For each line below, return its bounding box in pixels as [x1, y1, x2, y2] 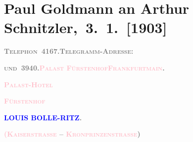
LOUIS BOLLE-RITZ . [4, 112, 82, 122]
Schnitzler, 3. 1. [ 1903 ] [4, 17, 167, 37]
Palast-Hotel [4, 79, 53, 89]
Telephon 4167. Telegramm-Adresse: [4, 46, 134, 56]
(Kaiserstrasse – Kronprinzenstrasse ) [4, 129, 141, 139]
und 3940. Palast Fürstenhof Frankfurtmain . [4, 62, 165, 72]
